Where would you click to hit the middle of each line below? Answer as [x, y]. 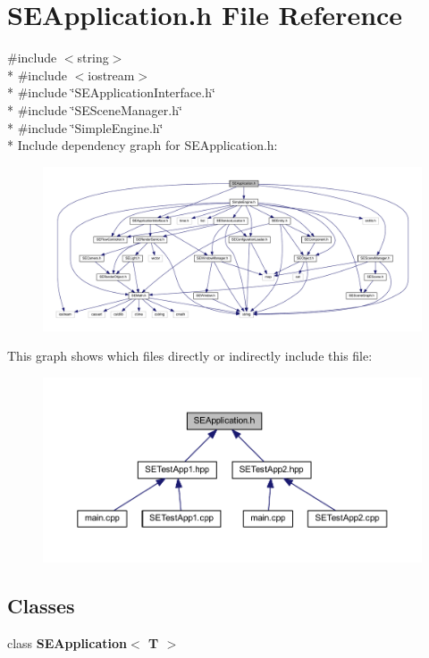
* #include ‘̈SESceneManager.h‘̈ [95, 109]
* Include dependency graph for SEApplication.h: [143, 145]
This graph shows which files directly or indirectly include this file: [190, 356]
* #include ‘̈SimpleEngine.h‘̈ [85, 127]
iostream [111, 75]
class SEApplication [67, 642]
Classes [41, 605]
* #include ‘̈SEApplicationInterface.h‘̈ [111, 92]
